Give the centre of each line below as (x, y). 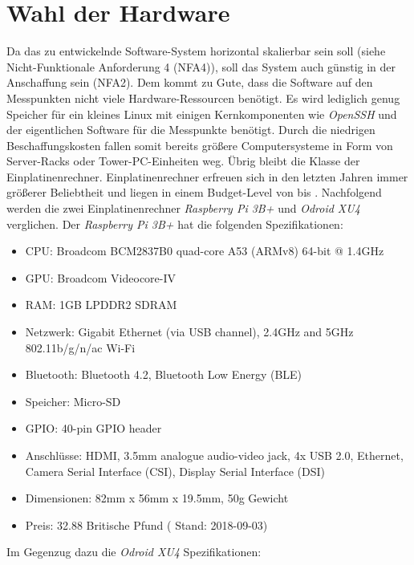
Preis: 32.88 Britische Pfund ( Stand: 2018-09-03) (146, 524)
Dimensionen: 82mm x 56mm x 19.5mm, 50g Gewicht (157, 498)
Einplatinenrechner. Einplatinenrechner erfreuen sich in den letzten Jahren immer (207, 176)
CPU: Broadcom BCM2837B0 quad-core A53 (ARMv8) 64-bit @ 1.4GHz (205, 251)
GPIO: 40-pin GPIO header (93, 428)
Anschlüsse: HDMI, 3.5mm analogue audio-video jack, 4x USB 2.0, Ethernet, (214, 455)
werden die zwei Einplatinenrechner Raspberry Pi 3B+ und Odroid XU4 (183, 208)
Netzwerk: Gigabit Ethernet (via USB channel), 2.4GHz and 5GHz (189, 332)
